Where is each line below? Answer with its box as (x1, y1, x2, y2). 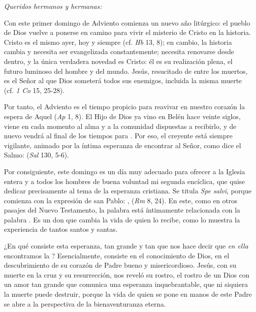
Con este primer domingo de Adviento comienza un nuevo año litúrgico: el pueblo (4, 17, 250, 28)
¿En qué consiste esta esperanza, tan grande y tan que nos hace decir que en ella (4, 241, 249, 251)
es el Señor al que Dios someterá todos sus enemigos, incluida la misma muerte (4, 75, 242, 86)
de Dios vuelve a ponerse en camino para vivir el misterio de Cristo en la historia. (4, 27, 251, 37)
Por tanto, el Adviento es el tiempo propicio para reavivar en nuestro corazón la (4, 101, 245, 112)
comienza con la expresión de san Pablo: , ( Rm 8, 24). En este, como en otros (4, 195, 237, 205)
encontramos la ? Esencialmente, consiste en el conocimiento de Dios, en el (4, 250, 229, 260)
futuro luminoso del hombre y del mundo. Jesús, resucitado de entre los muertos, (4, 65, 248, 76)
